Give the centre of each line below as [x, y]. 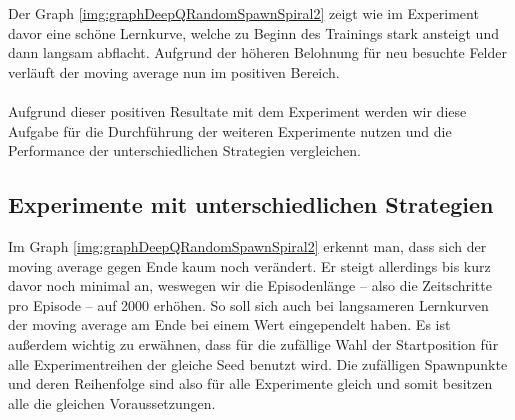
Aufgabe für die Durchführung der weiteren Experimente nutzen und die [230, 130]
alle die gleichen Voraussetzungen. [112, 402]
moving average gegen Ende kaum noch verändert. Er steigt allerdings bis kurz [249, 265]
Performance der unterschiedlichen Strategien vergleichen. [184, 150]
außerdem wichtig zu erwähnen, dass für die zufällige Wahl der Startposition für [253, 343]
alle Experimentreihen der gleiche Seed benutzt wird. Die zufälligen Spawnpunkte [258, 363]
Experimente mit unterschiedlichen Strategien [251, 204]
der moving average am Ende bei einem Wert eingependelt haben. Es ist [229, 324]
